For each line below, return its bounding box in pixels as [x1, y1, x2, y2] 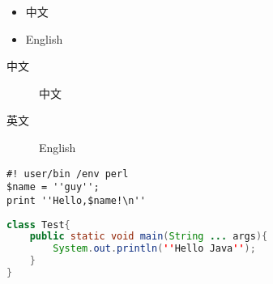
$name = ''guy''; [6, 181, 100, 193]
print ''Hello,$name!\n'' [6, 194, 146, 206]
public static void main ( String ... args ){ [29, 231, 268, 243]
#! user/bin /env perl [6, 167, 129, 180]
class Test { [6, 218, 70, 231]
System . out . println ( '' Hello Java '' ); [53, 243, 256, 255]
